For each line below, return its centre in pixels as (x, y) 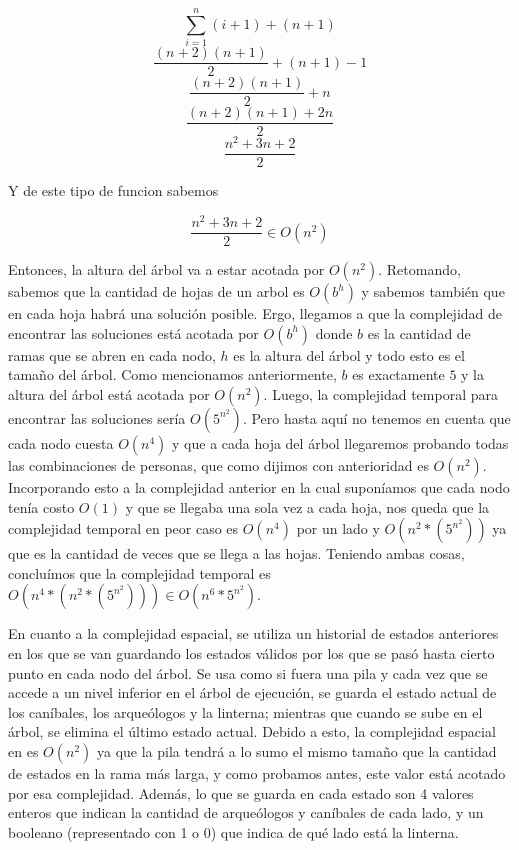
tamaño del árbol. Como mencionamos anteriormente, (172, 374)
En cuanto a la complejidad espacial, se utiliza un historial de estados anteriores (253, 633)
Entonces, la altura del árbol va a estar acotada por (166, 269)
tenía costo (41, 506)
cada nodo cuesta (61, 442)
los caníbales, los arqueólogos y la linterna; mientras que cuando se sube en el (245, 711)
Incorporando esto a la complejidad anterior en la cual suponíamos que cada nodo (259, 486)
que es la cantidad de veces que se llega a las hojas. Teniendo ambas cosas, (236, 553)
